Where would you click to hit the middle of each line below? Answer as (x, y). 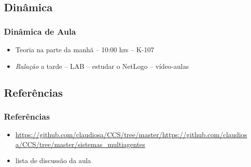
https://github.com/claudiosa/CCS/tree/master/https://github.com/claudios (131, 135)
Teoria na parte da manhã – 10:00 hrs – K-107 (85, 49)
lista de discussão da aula (53, 160)
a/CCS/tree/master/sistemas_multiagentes (80, 144)
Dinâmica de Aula (40, 31)
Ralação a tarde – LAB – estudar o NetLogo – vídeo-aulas (102, 66)
